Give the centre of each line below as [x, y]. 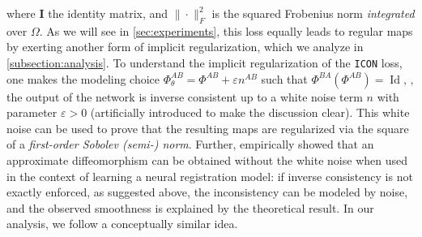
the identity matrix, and [108, 13]
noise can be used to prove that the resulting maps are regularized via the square [208, 128]
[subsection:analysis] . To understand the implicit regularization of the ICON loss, [205, 62]
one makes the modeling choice [83, 78]
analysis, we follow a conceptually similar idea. [122, 224]
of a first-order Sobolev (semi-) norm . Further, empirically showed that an [190, 144]
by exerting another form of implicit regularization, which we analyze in [185, 47]
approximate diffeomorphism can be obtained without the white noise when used [207, 160]
